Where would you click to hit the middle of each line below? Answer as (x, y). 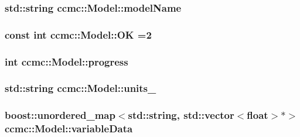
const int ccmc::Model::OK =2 (78, 34)
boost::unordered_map (60, 115)
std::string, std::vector (181, 115)
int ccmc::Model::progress (67, 61)
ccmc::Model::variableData (69, 129)
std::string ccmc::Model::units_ (81, 88)
